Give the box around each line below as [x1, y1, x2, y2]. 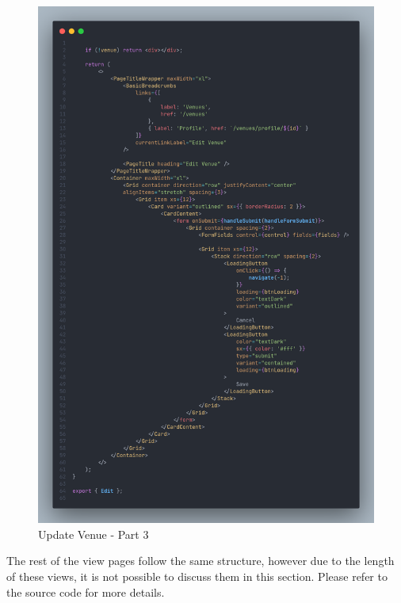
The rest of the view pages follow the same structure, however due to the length [6, 552, 395, 569]
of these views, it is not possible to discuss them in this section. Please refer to [6, 568, 388, 585]
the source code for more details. [6, 583, 165, 600]
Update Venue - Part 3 [38, 525, 149, 542]
